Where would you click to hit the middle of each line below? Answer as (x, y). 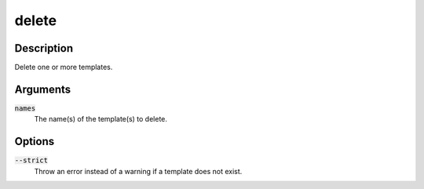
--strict (31, 160)
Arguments (43, 89)
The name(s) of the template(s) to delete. (101, 119)
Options (35, 142)
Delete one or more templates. (64, 67)
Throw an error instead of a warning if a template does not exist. (138, 171)
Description (44, 48)
